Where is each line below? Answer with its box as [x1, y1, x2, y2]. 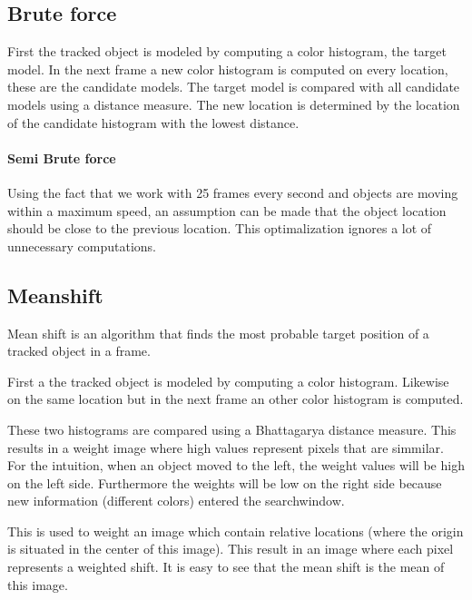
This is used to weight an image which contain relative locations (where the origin [7, 521, 464, 540]
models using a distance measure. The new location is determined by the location [7, 94, 460, 113]
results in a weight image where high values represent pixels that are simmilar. [7, 438, 444, 457]
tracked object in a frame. [7, 341, 151, 360]
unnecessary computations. [7, 236, 156, 255]
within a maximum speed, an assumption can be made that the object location [7, 201, 447, 220]
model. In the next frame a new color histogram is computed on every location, [7, 59, 448, 78]
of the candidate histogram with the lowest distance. [7, 113, 300, 132]
